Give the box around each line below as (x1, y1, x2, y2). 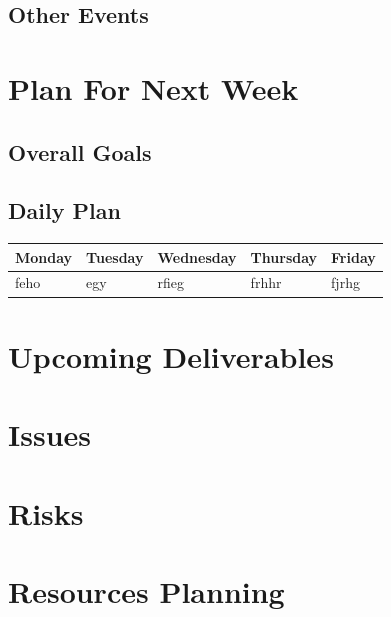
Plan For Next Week (8, 67, 299, 108)
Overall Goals (8, 136, 152, 167)
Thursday (250, 246, 318, 267)
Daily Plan (8, 195, 121, 226)
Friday (331, 246, 376, 267)
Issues (8, 414, 91, 455)
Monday (15, 246, 73, 267)
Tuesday (86, 246, 144, 267)
